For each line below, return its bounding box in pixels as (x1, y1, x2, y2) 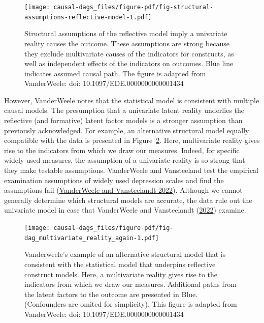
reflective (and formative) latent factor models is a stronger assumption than (4, 115, 243, 126)
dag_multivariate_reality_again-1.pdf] (24, 234, 159, 242)
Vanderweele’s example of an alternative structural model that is (24, 249, 226, 259)
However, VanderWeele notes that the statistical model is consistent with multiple (4, 95, 259, 105)
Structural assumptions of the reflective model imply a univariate (24, 28, 227, 39)
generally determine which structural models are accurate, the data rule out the (4, 194, 252, 205)
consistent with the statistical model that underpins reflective (24, 258, 216, 269)
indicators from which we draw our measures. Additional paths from (24, 279, 237, 289)
